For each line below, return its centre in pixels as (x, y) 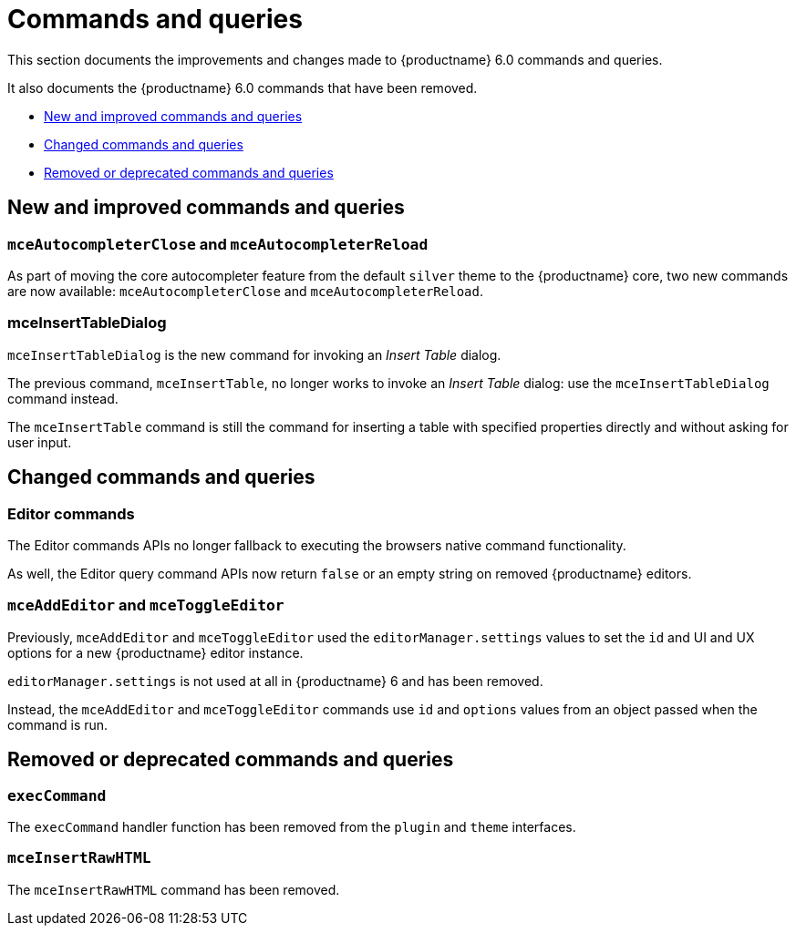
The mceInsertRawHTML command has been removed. (174, 889)
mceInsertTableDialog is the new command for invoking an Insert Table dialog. (254, 354)
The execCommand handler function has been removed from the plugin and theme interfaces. (292, 826)
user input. (40, 442)
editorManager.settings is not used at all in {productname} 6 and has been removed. (275, 681)
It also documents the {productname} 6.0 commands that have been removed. (243, 87)
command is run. (58, 724)
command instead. (63, 398)
